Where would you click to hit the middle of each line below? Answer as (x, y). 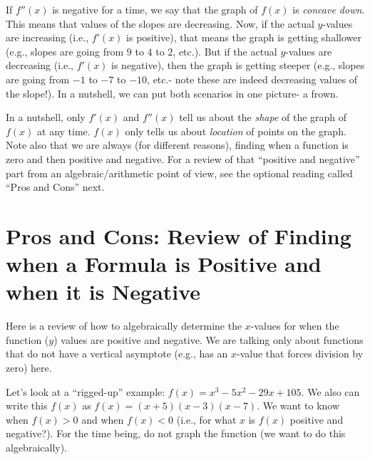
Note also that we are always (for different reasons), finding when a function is (177, 145)
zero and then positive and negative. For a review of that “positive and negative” (183, 158)
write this (27, 406)
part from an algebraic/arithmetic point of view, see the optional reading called (179, 173)
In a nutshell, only (46, 117)
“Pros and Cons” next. (55, 187)
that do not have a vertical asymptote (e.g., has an (117, 354)
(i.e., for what (206, 419)
